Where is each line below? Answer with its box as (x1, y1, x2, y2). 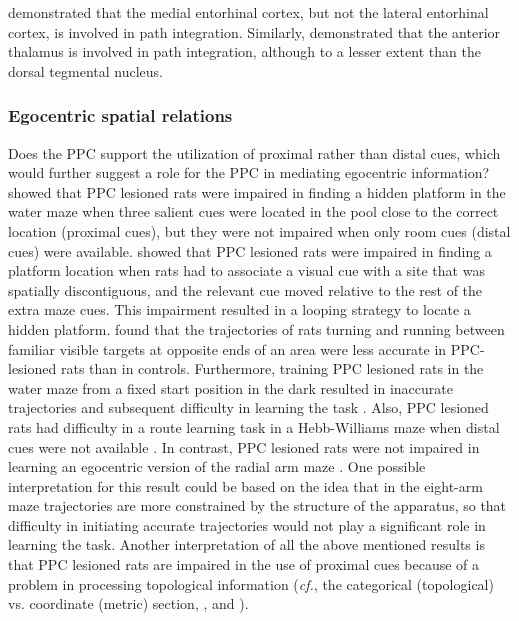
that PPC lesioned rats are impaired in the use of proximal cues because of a (8, 554, 480, 575)
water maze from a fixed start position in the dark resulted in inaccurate (8, 377, 453, 398)
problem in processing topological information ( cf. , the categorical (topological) (8, 573, 494, 594)
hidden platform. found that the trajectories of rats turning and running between (8, 318, 505, 339)
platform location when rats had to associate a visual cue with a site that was (8, 260, 485, 281)
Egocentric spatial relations (8, 103, 233, 128)
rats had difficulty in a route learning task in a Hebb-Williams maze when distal (8, 416, 500, 437)
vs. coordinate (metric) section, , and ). (8, 593, 249, 614)
